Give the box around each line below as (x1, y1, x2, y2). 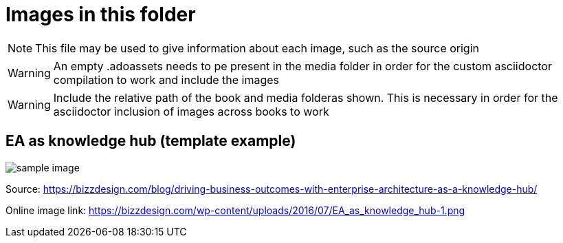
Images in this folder (5, 3, 196, 26)
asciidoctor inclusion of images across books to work (53, 104, 329, 118)
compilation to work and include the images (53, 72, 280, 87)
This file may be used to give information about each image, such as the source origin (35, 41, 479, 55)
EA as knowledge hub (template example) (5, 132, 296, 150)
